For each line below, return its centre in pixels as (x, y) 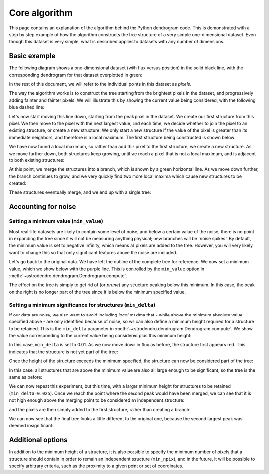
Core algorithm (41, 13)
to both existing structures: (37, 160)
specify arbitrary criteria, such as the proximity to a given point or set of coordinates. (96, 466)
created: (18, 183)
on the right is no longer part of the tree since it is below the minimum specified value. (98, 292)
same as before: (26, 377)
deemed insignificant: (31, 426)
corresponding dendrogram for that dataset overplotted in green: (76, 75)
